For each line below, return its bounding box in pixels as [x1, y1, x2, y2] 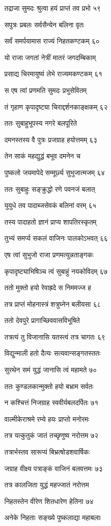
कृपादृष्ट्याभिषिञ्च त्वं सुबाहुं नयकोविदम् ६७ [4, 266, 108, 276]
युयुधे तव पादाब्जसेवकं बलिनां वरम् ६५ [4, 200, 96, 210]
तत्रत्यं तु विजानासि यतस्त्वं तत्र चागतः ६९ [4, 331, 106, 342]
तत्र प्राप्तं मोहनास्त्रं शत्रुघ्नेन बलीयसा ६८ [4, 298, 101, 309]
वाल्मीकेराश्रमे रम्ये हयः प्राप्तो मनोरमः [4, 413, 90, 424]
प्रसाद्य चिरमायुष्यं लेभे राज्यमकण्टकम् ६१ [4, 69, 103, 79]
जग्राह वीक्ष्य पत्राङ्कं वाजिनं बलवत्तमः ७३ [4, 463, 103, 473]
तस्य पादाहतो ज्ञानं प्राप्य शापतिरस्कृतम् [4, 216, 97, 227]
